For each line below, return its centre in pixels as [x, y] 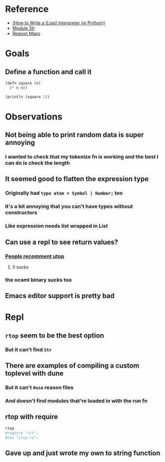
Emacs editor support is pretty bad [60, 296]
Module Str [24, 28]
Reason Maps [26, 33]
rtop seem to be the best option [55, 335]
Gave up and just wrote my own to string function [83, 453]
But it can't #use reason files [39, 388]
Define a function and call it [48, 72]
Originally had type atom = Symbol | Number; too [64, 193]
